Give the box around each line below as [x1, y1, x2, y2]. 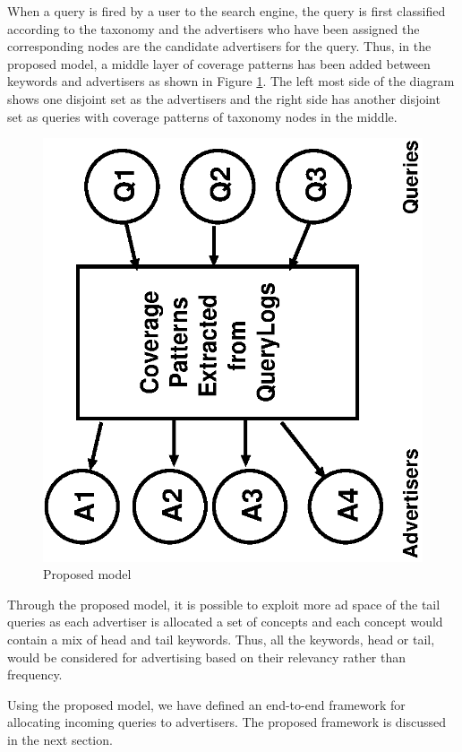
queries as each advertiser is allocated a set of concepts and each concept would [7, 612, 443, 631]
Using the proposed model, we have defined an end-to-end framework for [7, 695, 406, 713]
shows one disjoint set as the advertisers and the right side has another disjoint [7, 89, 441, 108]
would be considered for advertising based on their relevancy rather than [7, 647, 406, 666]
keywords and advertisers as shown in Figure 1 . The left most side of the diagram [7, 72, 455, 91]
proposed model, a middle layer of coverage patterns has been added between [7, 54, 431, 73]
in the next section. [7, 730, 113, 748]
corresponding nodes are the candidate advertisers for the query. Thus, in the [7, 37, 432, 56]
